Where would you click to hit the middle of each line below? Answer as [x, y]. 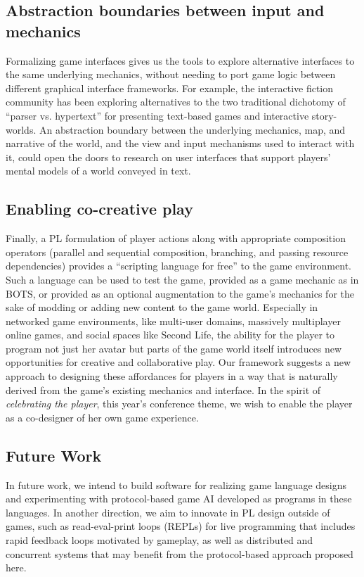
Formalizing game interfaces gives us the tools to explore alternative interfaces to [180, 60]
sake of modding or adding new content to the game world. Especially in [162, 307]
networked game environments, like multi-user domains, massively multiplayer [173, 321]
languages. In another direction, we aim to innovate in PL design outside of [168, 512]
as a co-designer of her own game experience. [102, 417]
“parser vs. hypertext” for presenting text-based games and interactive [157, 115]
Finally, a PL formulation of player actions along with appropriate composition [176, 238]
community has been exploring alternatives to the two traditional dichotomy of [176, 102]
